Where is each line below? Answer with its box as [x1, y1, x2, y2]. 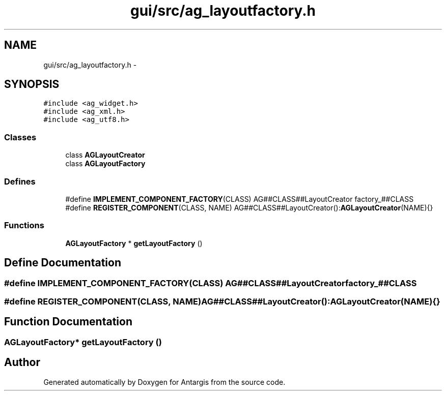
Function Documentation [4, 315, 132, 328]
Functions [4, 220, 44, 231]
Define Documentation [4, 256, 121, 269]
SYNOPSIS [4, 78, 60, 91]
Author [4, 356, 40, 369]
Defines [4, 176, 36, 187]
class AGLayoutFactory [65, 159, 146, 168]
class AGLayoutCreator [65, 150, 145, 160]
